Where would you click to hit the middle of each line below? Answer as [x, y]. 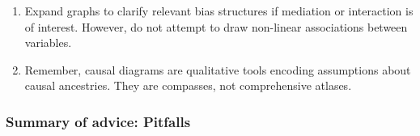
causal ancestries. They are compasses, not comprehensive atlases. [188, 85]
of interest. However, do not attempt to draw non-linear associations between [216, 26]
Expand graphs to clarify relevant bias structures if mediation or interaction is [219, 11]
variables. [48, 42]
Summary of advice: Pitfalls [98, 121]
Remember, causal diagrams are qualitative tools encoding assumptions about [218, 69]
